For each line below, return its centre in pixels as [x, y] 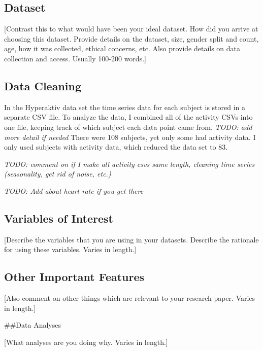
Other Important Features [74, 277]
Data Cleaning [43, 85]
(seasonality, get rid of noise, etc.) [58, 174]
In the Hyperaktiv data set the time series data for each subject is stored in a [125, 107]
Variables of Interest [59, 218]
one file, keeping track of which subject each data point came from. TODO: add [128, 127]
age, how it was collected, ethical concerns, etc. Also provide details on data [122, 48]
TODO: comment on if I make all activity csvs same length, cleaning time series [129, 164]
